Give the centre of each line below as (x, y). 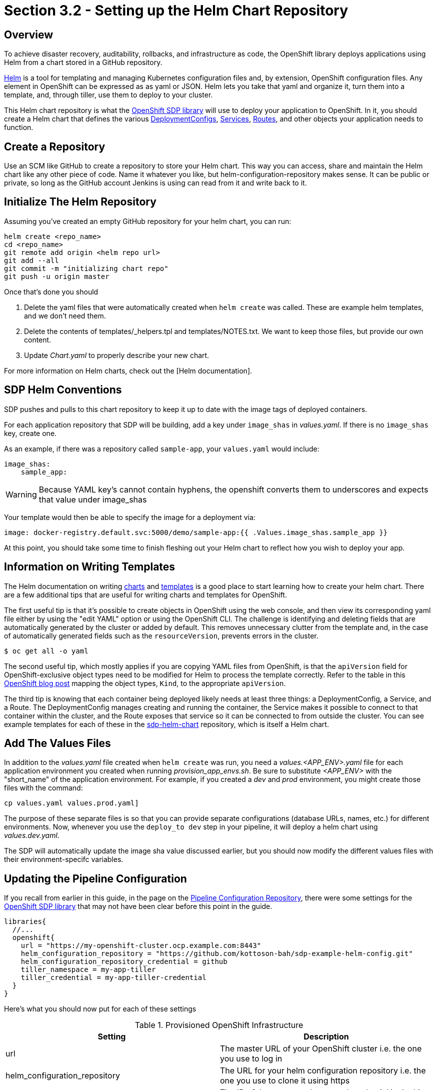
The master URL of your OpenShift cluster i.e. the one (321, 1049)
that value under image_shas (93, 499)
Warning (21, 494)
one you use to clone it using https (285, 1081)
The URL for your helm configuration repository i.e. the (323, 1071)
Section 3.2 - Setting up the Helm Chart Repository (176, 10)
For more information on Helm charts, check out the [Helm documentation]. (128, 370)
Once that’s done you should (51, 291)
